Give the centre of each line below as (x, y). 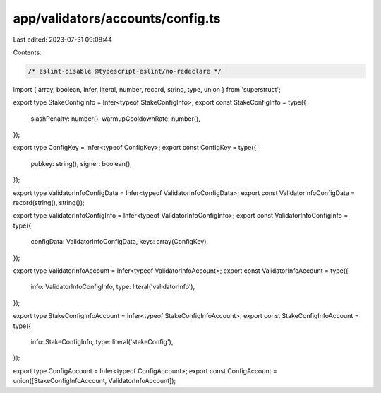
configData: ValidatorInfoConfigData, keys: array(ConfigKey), (119, 242)
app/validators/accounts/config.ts (117, 18)
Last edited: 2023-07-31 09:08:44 (63, 40)
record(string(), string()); (49, 203)
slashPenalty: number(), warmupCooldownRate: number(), (115, 118)
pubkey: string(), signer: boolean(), (81, 163)
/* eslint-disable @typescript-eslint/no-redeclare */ (125, 71)
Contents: (27, 52)
